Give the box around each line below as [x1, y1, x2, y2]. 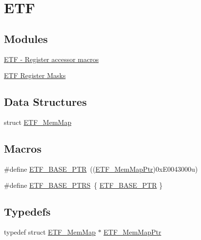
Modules [4, 31, 48, 46]
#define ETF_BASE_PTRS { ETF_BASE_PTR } [4, 180, 163, 190]
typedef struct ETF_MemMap [4, 227, 96, 237]
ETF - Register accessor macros [4, 54, 99, 64]
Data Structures [4, 94, 87, 109]
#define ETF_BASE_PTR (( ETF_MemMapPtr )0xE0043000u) [4, 163, 198, 174]
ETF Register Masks [4, 70, 66, 80]
